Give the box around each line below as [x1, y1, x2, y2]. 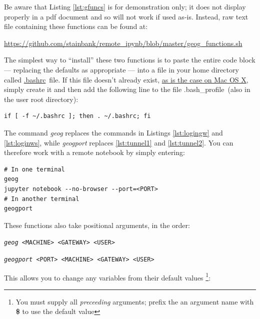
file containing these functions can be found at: [4, 21, 148, 31]
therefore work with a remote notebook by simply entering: [4, 147, 185, 157]
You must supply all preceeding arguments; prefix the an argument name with [15, 296, 254, 306]
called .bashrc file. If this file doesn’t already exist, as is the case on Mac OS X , [4, 74, 248, 84]
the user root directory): [4, 93, 78, 104]
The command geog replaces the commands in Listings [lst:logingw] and [4, 127, 223, 137]
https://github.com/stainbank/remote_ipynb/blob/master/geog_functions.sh [4, 37, 242, 48]
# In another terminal [4, 195, 79, 202]
